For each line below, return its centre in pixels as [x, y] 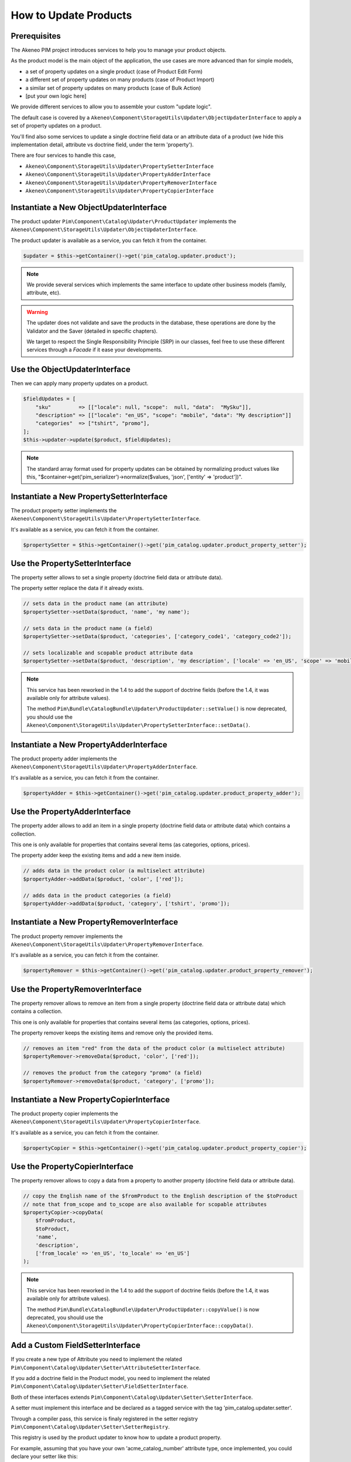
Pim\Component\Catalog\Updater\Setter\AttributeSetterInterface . [106, 1367]
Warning [37, 312]
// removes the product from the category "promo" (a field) [113, 1073]
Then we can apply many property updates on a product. [80, 384]
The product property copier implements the [64, 1113]
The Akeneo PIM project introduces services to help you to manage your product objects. [118, 50]
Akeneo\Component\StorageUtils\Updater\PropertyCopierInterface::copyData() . [140, 1326]
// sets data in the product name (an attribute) [96, 604]
